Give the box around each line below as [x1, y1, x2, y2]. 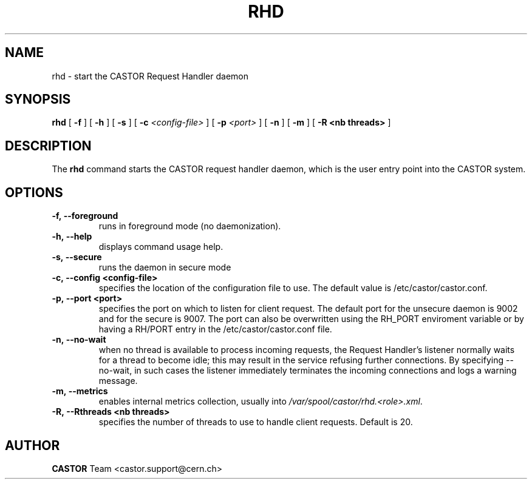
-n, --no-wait [52, 334, 106, 345]
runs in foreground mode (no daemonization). [98, 221, 281, 232]
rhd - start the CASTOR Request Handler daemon [52, 70, 248, 81]
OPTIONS [5, 184, 63, 200]
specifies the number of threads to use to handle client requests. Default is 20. [98, 417, 413, 428]
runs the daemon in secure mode [98, 262, 231, 273]
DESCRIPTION [5, 138, 92, 153]
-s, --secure [52, 252, 102, 263]
